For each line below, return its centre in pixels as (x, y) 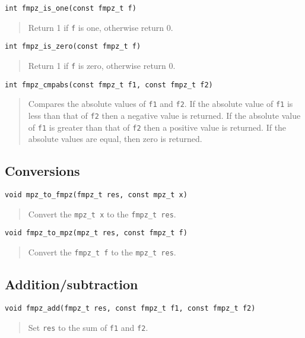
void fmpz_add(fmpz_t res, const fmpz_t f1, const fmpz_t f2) (130, 308)
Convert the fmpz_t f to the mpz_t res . (102, 252)
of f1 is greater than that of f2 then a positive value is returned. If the (157, 127)
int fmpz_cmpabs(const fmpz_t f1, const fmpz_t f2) (109, 85)
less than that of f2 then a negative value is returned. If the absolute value (164, 115)
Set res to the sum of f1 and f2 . (88, 327)
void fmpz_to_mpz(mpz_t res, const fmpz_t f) (96, 233)
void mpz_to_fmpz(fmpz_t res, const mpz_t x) (96, 195)
